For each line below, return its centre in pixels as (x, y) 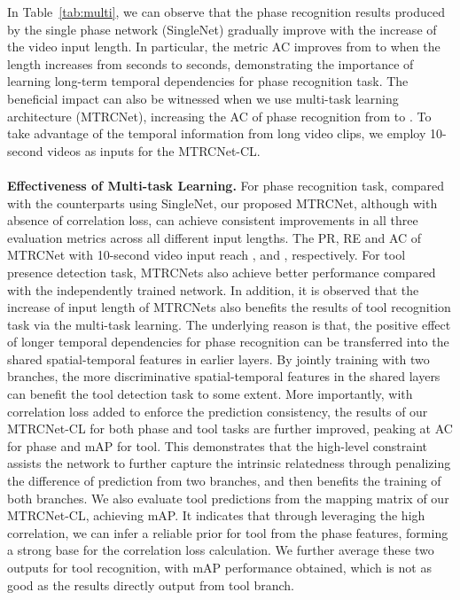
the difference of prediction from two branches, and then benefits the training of (224, 481)
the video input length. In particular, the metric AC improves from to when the (224, 47)
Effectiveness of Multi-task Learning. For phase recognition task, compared (226, 185)
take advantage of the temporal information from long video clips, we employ (217, 133)
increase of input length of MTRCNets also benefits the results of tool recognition (229, 307)
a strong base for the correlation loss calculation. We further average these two (221, 550)
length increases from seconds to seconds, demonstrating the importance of (211, 63)
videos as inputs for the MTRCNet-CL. (154, 150)
